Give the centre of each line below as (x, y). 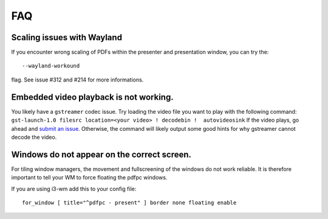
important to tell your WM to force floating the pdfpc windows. (89, 178)
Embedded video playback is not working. (92, 97)
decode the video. (34, 137)
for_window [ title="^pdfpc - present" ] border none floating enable (129, 203)
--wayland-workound (51, 66)
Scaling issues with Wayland (67, 37)
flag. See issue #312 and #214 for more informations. (77, 80)
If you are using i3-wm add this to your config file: (74, 189)
